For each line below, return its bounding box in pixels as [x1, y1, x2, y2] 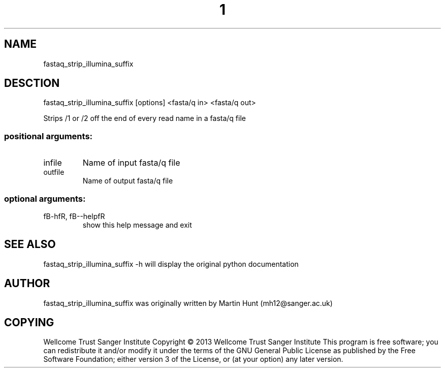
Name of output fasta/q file [82, 176, 173, 185]
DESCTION [4, 77, 60, 90]
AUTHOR [4, 277, 50, 290]
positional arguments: [4, 131, 93, 141]
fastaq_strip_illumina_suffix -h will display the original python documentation [43, 259, 299, 268]
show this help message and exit [82, 220, 192, 229]
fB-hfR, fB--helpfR [43, 211, 105, 221]
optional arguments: [4, 193, 86, 204]
